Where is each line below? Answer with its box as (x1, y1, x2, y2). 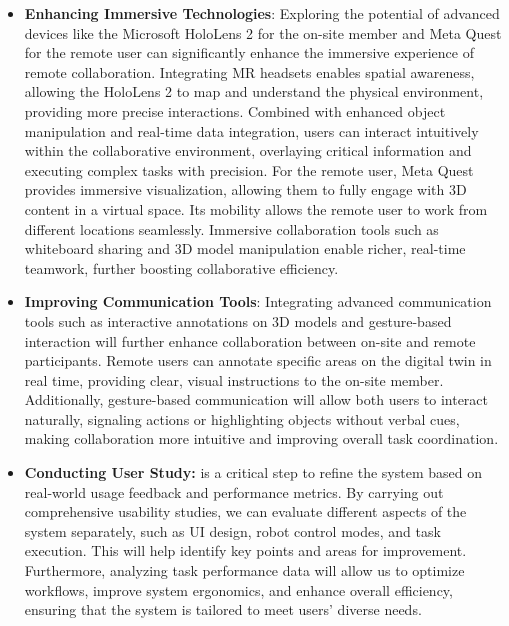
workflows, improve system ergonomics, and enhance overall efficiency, (24, 579, 453, 600)
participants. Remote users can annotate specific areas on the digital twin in (24, 350, 492, 371)
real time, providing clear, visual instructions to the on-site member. (24, 369, 444, 390)
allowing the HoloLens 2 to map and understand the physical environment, (24, 81, 484, 102)
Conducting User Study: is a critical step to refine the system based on (24, 462, 482, 483)
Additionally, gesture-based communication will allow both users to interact (24, 389, 489, 410)
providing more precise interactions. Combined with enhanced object (24, 100, 446, 121)
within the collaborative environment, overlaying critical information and (24, 140, 472, 161)
